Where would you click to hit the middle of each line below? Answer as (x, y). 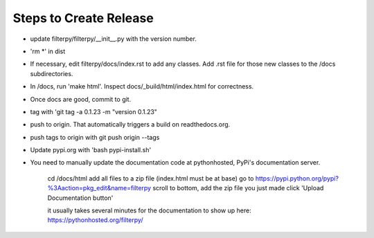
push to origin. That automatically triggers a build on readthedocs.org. (130, 125)
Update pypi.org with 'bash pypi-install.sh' (91, 150)
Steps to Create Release (83, 18)
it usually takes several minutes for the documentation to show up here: (150, 210)
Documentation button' (80, 198)
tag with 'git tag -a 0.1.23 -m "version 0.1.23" (93, 111)
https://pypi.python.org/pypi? (297, 178)
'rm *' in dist (48, 51)
